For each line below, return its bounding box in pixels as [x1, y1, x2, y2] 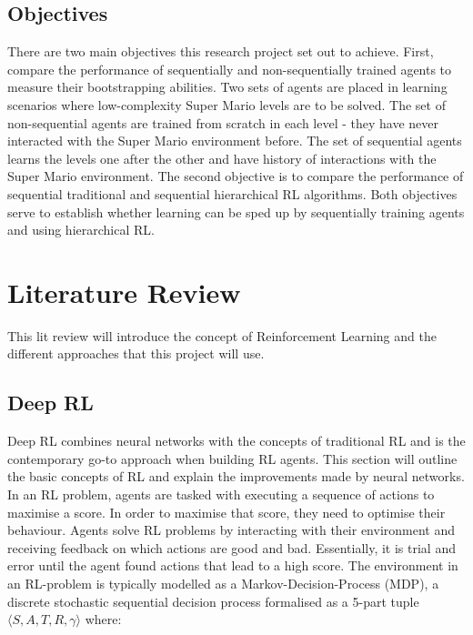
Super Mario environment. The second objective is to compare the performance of [7, 166, 464, 186]
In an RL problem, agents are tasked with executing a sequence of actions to [7, 485, 435, 504]
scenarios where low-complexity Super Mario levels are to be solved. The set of [7, 95, 446, 114]
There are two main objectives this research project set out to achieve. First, [7, 42, 434, 61]
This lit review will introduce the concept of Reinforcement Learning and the [7, 326, 437, 345]
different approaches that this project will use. [7, 344, 265, 363]
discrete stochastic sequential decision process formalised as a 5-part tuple [7, 591, 419, 610]
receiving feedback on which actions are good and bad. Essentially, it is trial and [7, 538, 456, 557]
